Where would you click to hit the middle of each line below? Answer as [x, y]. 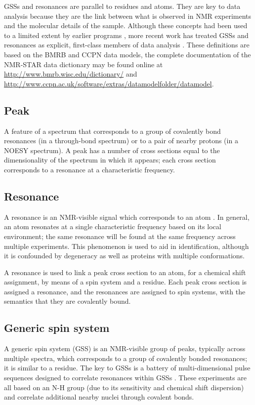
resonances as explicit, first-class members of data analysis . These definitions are [127, 45]
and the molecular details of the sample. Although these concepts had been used [126, 25]
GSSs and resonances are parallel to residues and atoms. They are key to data [122, 6]
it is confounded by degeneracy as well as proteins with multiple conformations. [125, 256]
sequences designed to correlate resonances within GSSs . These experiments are [125, 378]
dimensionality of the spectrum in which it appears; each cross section [110, 160]
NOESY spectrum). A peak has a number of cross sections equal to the [112, 150]
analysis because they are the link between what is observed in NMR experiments [128, 16]
